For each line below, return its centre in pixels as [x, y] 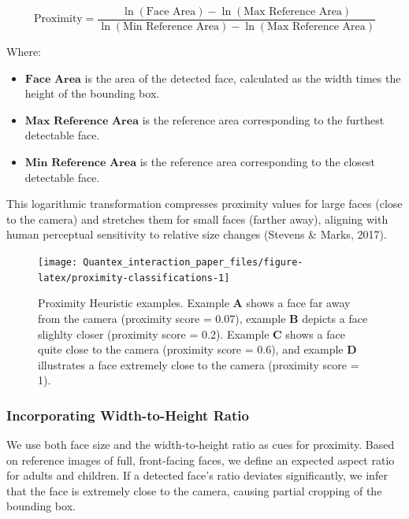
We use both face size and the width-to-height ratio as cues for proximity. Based [201, 445]
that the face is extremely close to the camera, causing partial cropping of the [194, 490]
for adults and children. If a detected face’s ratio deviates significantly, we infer [197, 475]
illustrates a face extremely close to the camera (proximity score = [199, 364]
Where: [24, 52]
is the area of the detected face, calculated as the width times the [243, 78]
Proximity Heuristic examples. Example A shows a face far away [194, 303]
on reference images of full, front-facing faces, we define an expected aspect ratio [201, 460]
